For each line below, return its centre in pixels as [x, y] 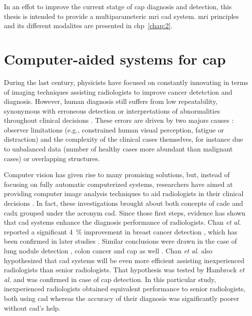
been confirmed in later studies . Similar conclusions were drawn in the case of [120, 241]
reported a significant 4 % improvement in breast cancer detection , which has [121, 231]
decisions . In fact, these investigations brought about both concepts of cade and [124, 203]
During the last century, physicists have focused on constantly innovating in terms [126, 82]
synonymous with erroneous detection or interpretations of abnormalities [112, 110]
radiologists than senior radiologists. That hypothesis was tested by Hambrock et [124, 270]
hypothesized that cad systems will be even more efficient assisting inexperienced [124, 260]
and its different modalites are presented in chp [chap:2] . [88, 25]
